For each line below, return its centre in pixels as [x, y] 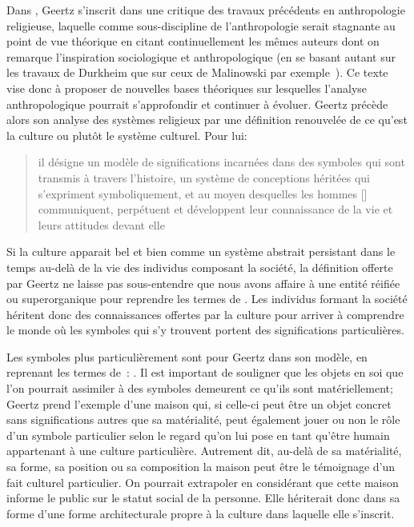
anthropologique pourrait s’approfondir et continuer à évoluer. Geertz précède [197, 104]
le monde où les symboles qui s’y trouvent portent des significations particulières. [205, 330]
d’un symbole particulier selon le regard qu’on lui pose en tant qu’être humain [198, 435]
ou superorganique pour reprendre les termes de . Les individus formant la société [207, 299]
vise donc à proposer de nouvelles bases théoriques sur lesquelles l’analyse [187, 88]
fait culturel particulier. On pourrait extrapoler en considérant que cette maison [203, 482]
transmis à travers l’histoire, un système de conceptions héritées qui [204, 177]
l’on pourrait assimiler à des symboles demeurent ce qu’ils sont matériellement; [200, 388]
